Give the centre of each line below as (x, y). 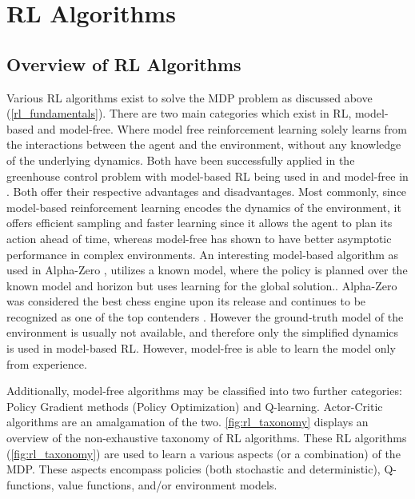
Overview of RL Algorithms (124, 64)
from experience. (47, 363)
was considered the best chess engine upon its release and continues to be (186, 301)
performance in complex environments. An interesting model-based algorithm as (203, 254)
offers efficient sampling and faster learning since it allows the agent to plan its (200, 223)
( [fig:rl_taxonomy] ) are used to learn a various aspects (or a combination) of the (204, 453)
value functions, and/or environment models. (168, 484)
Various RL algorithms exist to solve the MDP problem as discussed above (190, 97)
